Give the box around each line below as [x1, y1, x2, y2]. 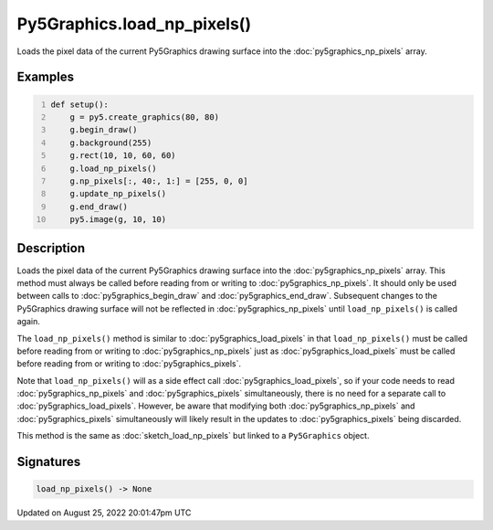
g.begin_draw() [69, 124, 138, 135]
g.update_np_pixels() [69, 188, 167, 199]
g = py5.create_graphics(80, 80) [69, 111, 219, 122]
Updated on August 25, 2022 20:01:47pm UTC [16, 507, 192, 518]
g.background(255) [69, 137, 152, 148]
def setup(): [50, 99, 110, 110]
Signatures [16, 454, 81, 470]
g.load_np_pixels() [69, 163, 157, 174]
